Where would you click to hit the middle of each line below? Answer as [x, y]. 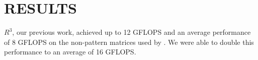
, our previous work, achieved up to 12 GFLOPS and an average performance [132, 32]
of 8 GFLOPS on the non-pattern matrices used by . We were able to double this [129, 42]
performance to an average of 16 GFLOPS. [70, 52]
